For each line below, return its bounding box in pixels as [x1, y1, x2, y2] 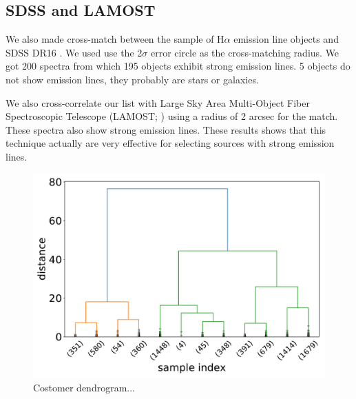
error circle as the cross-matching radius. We [150, 45, 339, 59]
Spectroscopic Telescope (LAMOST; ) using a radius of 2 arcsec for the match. [6, 109, 338, 123]
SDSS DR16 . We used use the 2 [6, 45, 143, 59]
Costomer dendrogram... [33, 380, 135, 394]
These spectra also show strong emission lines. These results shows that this [6, 122, 326, 136]
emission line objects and [233, 32, 339, 46]
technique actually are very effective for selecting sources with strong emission [6, 136, 335, 150]
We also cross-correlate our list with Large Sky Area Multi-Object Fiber [6, 95, 310, 110]
